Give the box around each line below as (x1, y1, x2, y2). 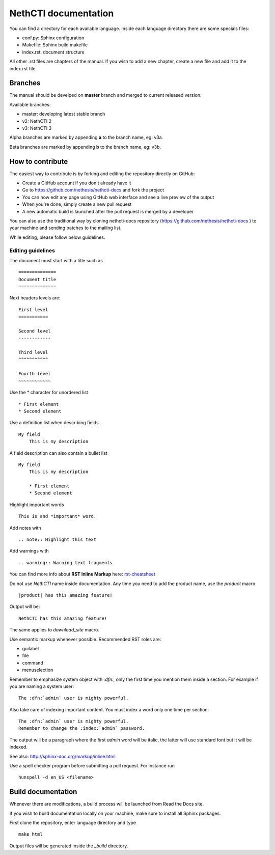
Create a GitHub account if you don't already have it (22, 180, 131, 186)
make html (18, 832, 43, 837)
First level (18, 307, 48, 313)
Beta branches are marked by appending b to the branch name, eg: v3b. (9, 144, 161, 150)
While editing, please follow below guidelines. (9, 234, 105, 240)
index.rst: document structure (22, 49, 85, 55)
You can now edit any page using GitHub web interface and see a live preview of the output (22, 194, 214, 200)
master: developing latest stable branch (22, 111, 105, 117)
